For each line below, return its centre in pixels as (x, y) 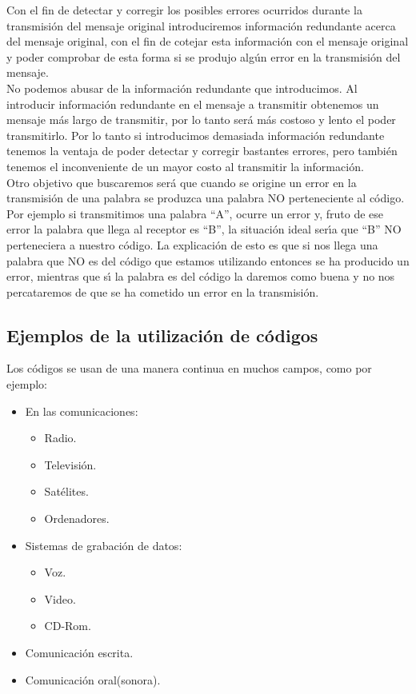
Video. (60, 598)
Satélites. (66, 491)
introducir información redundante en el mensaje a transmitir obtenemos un (193, 104)
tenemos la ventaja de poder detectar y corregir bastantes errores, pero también (202, 151)
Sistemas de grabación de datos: (104, 545)
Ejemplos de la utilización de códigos (162, 335)
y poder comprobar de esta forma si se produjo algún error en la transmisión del (204, 56)
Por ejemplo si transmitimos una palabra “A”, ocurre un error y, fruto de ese (195, 213)
